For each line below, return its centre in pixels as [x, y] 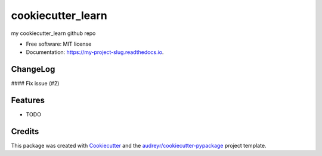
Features [28, 101]
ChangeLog [33, 69]
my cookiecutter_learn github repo [53, 33]
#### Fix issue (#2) [35, 84]
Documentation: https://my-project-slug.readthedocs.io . [95, 52]
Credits [25, 131]
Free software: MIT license [59, 44]
